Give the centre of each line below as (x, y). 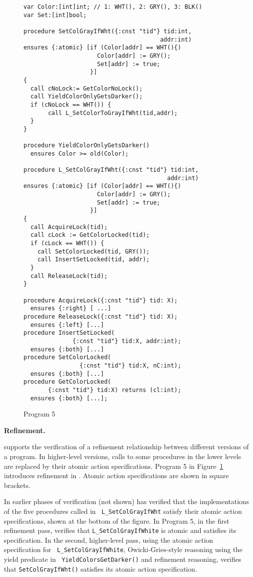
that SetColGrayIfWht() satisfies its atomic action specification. (101, 568)
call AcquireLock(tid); (69, 227)
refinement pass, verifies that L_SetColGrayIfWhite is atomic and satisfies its (120, 530)
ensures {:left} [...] (67, 325)
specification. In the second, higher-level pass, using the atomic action (109, 540)
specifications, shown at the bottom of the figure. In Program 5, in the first (117, 520)
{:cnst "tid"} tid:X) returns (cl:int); (115, 390)
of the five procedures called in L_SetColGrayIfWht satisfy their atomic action (123, 511)
